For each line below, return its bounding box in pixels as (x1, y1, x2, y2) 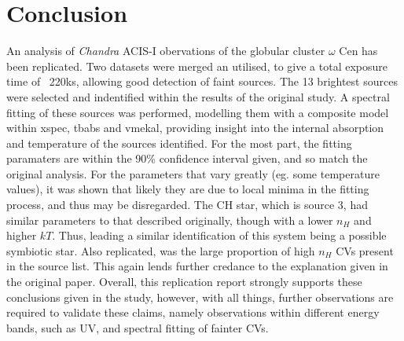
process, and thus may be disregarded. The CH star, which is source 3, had (6, 196, 368, 213)
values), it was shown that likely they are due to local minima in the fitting (6, 181, 369, 197)
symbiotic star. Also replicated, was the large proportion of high (6, 242, 315, 258)
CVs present (336, 242, 394, 258)
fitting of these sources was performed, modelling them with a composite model (6, 104, 389, 120)
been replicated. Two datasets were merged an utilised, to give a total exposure (6, 57, 387, 74)
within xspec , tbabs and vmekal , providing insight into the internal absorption (6, 119, 384, 136)
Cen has (339, 42, 378, 59)
